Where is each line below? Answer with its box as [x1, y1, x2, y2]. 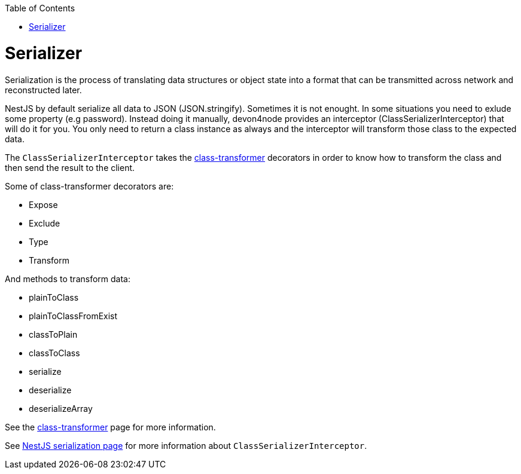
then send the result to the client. [5, 162, 135, 173]
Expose [29, 199, 58, 210]
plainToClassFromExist [29, 310, 118, 321]
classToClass [29, 347, 80, 358]
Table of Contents [5, 3, 75, 13]
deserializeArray [29, 403, 93, 414]
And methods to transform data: [5, 273, 130, 284]
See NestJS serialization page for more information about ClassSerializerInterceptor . [5, 440, 367, 451]
